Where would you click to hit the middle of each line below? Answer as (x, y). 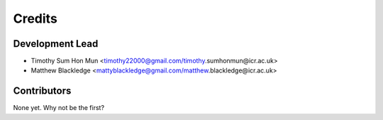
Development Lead (56, 44)
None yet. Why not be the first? (59, 108)
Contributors (42, 91)
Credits (35, 18)
